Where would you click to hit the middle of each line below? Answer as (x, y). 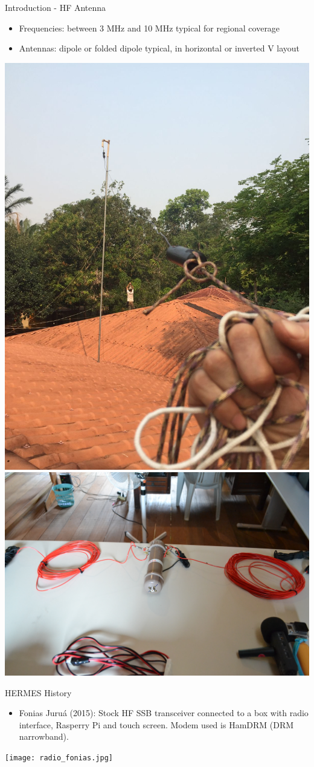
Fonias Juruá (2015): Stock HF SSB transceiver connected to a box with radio (164, 713)
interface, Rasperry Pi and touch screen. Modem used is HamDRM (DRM (156, 724)
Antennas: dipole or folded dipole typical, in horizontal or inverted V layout (159, 48)
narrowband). (44, 736)
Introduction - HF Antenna (56, 7)
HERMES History (38, 692)
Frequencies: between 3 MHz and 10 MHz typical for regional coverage (149, 28)
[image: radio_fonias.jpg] (59, 758)
